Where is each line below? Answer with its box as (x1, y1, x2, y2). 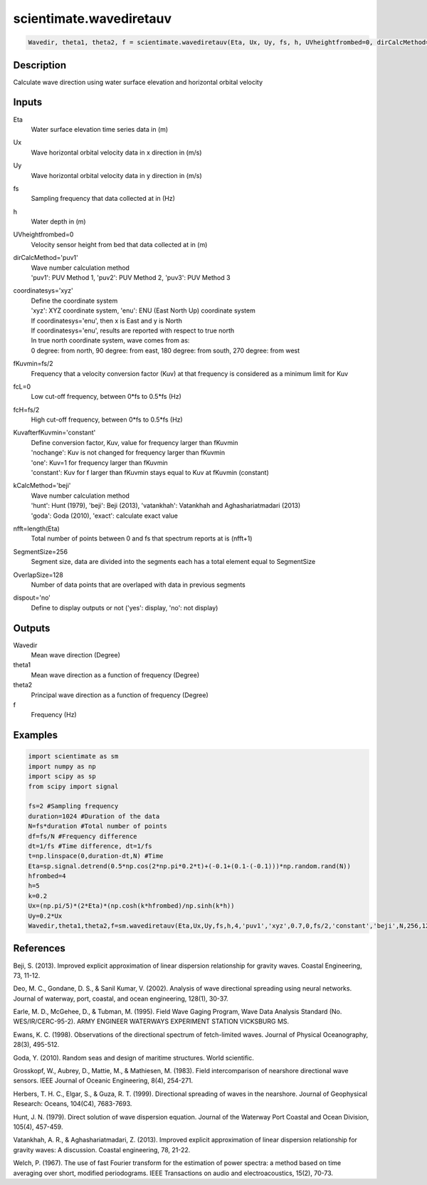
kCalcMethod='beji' (13, 481, 71, 490)
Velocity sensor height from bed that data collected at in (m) (31, 240, 208, 249)
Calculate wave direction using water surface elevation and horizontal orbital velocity (13, 78, 263, 86)
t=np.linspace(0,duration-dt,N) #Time (28, 852, 164, 860)
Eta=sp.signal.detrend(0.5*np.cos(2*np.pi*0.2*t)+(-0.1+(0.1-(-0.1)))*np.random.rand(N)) (28, 862, 352, 870)
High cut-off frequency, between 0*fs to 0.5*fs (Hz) (31, 415, 183, 424)
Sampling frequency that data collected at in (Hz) (31, 194, 176, 203)
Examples (13, 729, 58, 741)
